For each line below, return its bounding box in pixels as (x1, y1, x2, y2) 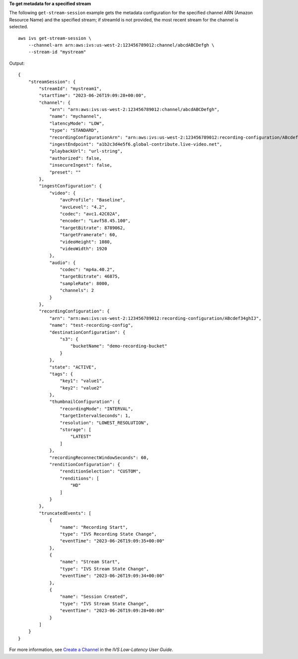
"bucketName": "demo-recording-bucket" (70, 343, 167, 349)
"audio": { (49, 260, 76, 266)
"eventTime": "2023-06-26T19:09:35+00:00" (60, 538, 165, 544)
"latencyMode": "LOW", (49, 120, 105, 126)
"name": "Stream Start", (60, 559, 120, 565)
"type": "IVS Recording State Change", (60, 531, 157, 537)
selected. (9, 24, 28, 30)
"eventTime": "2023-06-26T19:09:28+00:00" (60, 608, 165, 614)
